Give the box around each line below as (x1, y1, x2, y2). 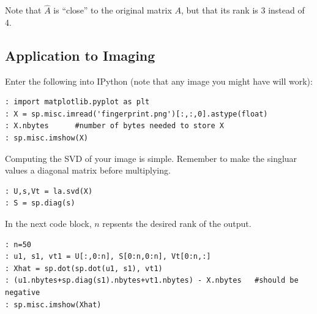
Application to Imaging (5, 45, 155, 64)
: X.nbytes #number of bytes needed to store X (5, 121, 224, 131)
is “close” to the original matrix (53, 4, 172, 17)
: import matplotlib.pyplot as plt (5, 98, 150, 107)
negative (5, 288, 40, 297)
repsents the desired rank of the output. (102, 216, 252, 229)
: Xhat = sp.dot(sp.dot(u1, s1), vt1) (5, 264, 163, 273)
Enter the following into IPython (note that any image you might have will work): (5, 74, 313, 87)
